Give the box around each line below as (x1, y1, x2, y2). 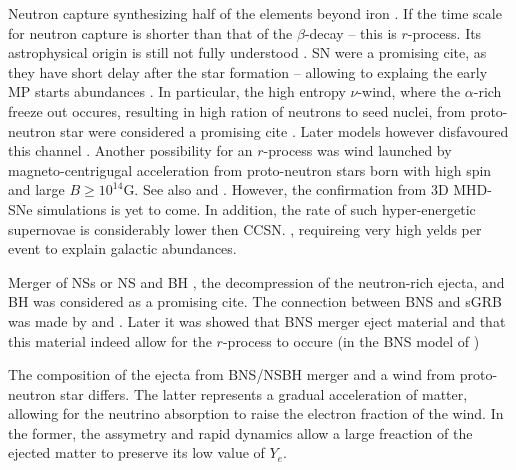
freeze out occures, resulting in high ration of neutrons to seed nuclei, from (8, 100, 466, 121)
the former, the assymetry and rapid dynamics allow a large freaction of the (8, 422, 473, 443)
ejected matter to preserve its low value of (8, 442, 265, 463)
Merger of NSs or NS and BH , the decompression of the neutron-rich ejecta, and (8, 271, 505, 292)
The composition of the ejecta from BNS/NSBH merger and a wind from (8, 364, 456, 385)
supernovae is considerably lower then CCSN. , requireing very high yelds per (8, 218, 482, 239)
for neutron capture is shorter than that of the (8, 22, 293, 43)
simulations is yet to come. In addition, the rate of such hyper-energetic (37, 198, 476, 219)
